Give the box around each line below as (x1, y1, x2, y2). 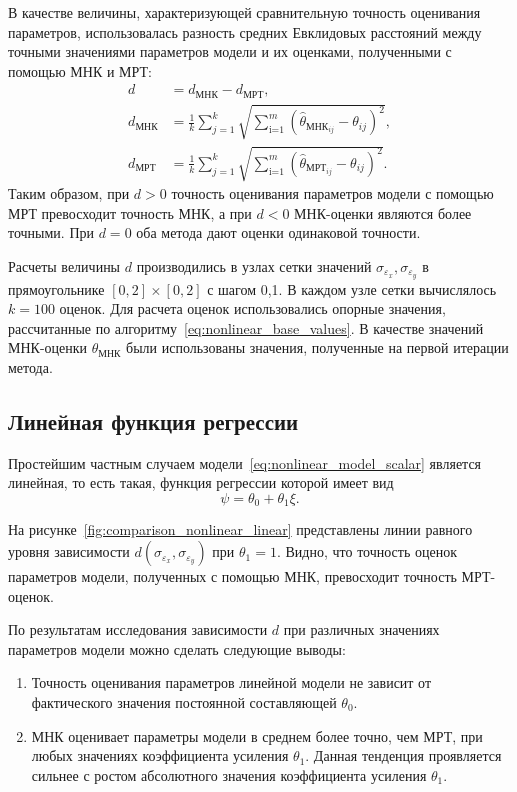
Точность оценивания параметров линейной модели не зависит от (31, 672, 432, 693)
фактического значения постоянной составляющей (31, 692, 337, 713)
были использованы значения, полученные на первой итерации (126, 337, 509, 358)
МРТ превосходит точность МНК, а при (8, 202, 252, 223)
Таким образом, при (8, 183, 130, 204)
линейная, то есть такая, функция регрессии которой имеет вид (8, 472, 394, 493)
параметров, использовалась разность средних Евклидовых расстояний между (8, 21, 482, 42)
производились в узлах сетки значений (136, 255, 372, 276)
